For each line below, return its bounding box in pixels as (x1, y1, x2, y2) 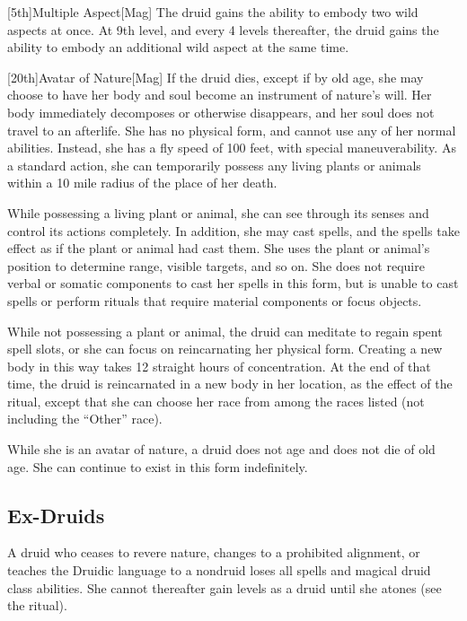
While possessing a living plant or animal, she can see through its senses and (7, 203, 429, 222)
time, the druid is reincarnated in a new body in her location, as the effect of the (7, 374, 453, 393)
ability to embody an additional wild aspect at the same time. (7, 38, 349, 57)
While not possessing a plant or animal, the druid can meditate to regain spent (7, 321, 443, 340)
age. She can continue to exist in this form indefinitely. (7, 457, 308, 476)
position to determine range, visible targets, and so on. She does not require (7, 256, 425, 275)
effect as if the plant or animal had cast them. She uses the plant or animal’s (7, 239, 430, 258)
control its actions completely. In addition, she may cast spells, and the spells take (7, 221, 460, 240)
